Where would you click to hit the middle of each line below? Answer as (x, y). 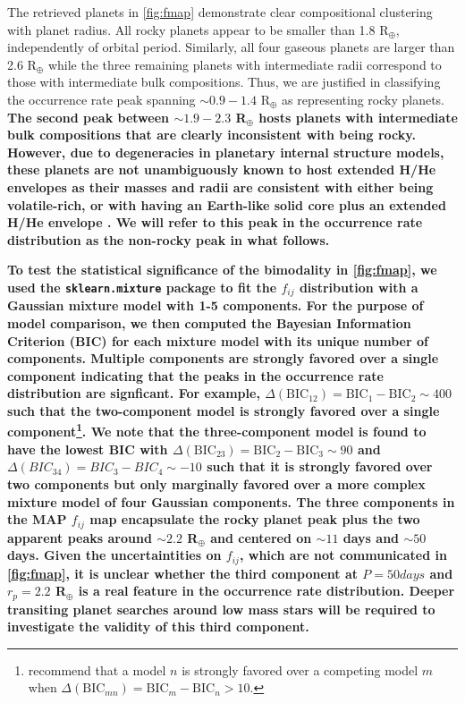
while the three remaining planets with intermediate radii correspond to (245, 64)
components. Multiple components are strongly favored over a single (223, 358)
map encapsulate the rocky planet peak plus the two (255, 519)
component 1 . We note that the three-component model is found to (217, 430)
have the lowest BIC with (88, 449)
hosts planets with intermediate (358, 117)
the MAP (37, 519)
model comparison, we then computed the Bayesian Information (209, 322)
